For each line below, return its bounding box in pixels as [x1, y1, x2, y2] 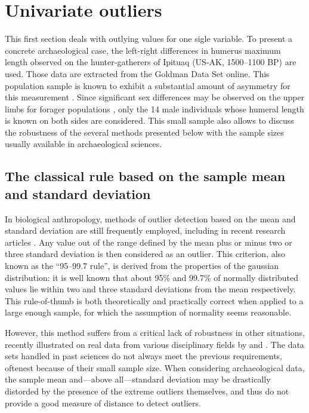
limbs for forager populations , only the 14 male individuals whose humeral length [5, 102, 304, 115]
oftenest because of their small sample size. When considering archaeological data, [5, 361, 305, 374]
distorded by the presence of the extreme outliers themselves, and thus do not [5, 384, 289, 397]
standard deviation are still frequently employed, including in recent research [5, 224, 286, 237]
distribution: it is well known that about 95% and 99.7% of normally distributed [5, 271, 298, 283]
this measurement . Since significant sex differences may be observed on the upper [5, 91, 305, 103]
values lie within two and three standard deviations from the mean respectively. [5, 283, 296, 295]
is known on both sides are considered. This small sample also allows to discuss [5, 114, 294, 127]
